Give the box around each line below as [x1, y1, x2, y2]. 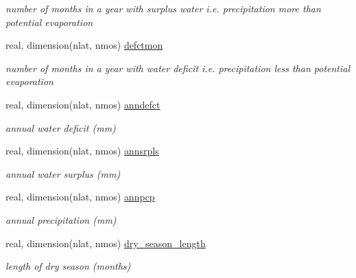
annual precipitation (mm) [5, 212, 117, 227]
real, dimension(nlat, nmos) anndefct [5, 97, 161, 111]
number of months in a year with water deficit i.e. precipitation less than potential [5, 60, 351, 75]
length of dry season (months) [5, 259, 131, 273]
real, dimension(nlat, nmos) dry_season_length [5, 235, 206, 250]
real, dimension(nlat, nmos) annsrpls [5, 143, 159, 158]
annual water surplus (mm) [5, 166, 121, 181]
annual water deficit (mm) [5, 120, 116, 135]
